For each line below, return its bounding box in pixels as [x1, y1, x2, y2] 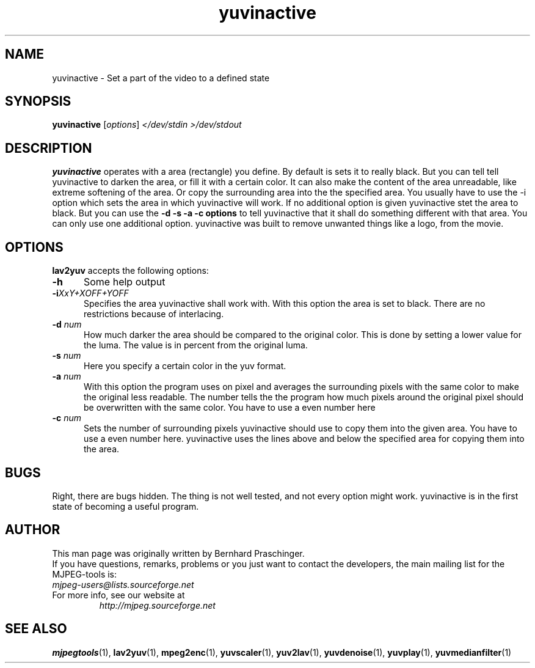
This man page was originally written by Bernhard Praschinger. [52, 548, 305, 559]
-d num [52, 319, 82, 330]
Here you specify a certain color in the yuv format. [84, 361, 286, 372]
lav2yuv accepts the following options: [52, 265, 209, 276]
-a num [52, 371, 81, 382]
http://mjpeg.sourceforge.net [99, 600, 216, 611]
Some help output [83, 276, 166, 288]
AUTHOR [5, 522, 60, 538]
